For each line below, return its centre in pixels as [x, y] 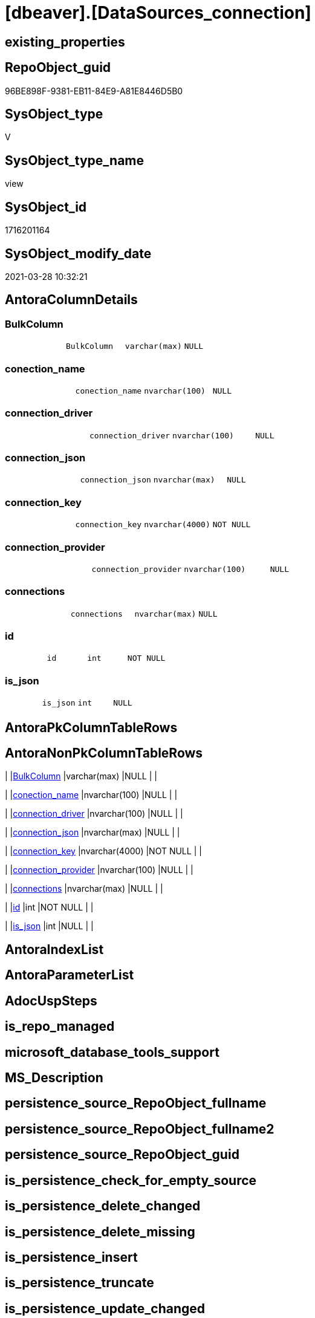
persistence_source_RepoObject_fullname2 [140, 1129]
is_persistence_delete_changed [103, 1206]
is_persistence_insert [71, 1257]
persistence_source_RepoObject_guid [122, 1155]
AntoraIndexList [54, 949]
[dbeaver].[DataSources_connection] [158, 13]
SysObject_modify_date [78, 253]
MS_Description [54, 1077]
